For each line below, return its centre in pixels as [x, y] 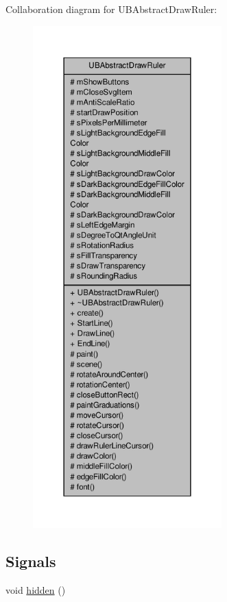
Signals [31, 561]
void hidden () [36, 589]
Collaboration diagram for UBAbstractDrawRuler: [111, 9]
